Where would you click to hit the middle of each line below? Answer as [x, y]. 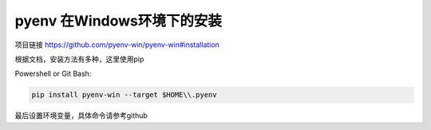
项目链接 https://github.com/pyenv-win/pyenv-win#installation [117, 45]
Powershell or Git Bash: [53, 74]
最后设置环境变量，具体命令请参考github [81, 116]
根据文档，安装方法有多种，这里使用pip [79, 59]
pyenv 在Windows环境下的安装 [119, 21]
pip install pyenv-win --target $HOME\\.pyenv [124, 95]
